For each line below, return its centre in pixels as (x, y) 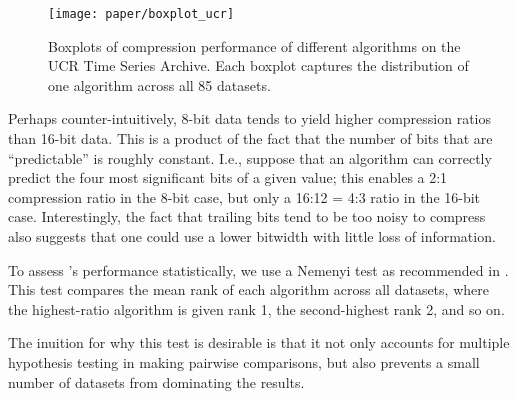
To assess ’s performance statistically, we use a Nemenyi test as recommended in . (258, 269)
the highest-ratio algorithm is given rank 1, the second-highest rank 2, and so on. (256, 308)
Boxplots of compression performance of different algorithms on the (254, 45)
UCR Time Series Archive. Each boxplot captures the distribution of (258, 65)
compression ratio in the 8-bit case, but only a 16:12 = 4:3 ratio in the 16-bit (244, 196)
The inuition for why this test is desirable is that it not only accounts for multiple (259, 342)
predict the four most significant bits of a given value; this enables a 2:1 (228, 177)
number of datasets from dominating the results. (156, 381)
